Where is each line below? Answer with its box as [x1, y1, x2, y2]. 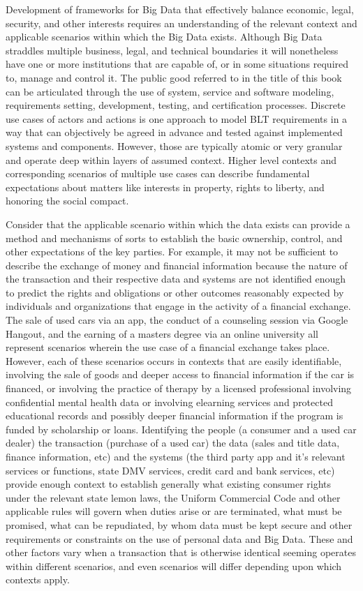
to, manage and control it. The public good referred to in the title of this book [6, 70, 342, 84]
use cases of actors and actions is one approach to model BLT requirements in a [6, 111, 348, 126]
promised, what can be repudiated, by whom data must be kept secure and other [6, 517, 353, 532]
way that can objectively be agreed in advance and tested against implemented [6, 125, 343, 140]
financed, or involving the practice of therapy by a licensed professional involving [6, 381, 352, 396]
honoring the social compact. [6, 193, 129, 208]
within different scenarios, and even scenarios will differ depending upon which [6, 558, 342, 573]
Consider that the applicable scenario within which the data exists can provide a [6, 216, 350, 231]
